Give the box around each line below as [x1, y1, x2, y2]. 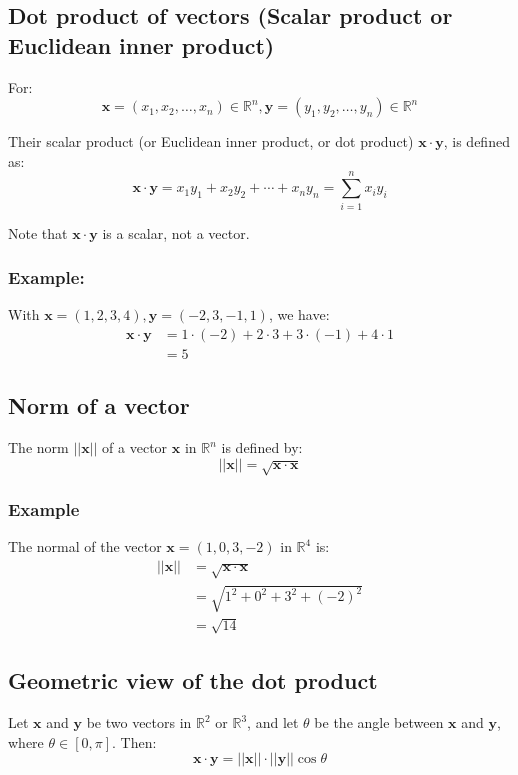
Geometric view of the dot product [8, 665, 378, 696]
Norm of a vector [8, 390, 190, 421]
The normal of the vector [8, 536, 162, 557]
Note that [8, 222, 68, 243]
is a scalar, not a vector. [102, 222, 250, 243]
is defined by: [221, 437, 303, 458]
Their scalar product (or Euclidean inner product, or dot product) [8, 131, 414, 152]
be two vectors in [86, 712, 192, 733]
